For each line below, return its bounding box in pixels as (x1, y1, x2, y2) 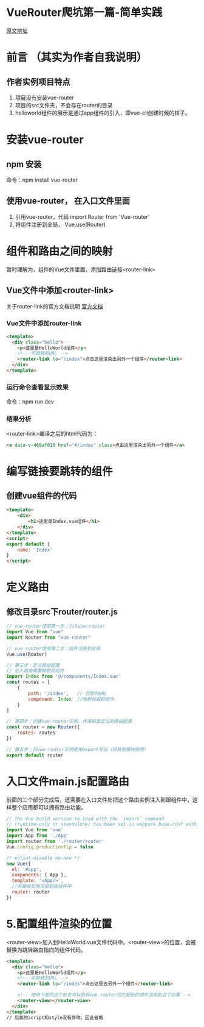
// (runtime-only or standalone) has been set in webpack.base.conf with (6, 821, 197, 828)
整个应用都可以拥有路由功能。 (11, 803, 86, 811)
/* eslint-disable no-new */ (6, 855, 80, 861)
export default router (6, 752, 64, 758)
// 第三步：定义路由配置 (6, 662, 60, 668)
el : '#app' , (12, 866, 42, 872)
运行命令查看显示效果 (6, 383, 69, 391)
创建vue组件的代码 (6, 490, 77, 500)
